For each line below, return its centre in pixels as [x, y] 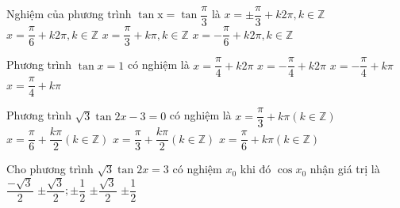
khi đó [256, 169]
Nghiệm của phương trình [69, 14]
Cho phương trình [50, 169]
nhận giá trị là [345, 169]
